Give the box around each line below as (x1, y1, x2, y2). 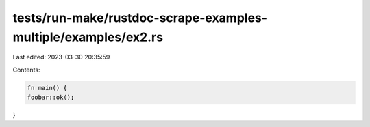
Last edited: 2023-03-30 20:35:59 (12, 53, 110, 61)
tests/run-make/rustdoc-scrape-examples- (12, 10, 267, 25)
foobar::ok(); (27, 94, 75, 102)
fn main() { (27, 84, 68, 91)
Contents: (12, 66, 40, 74)
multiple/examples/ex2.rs (12, 29, 164, 44)
